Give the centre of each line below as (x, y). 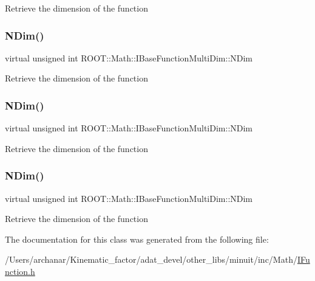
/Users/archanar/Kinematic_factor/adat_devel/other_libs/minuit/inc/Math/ (151, 259)
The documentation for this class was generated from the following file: (137, 239)
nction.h (20, 271)
